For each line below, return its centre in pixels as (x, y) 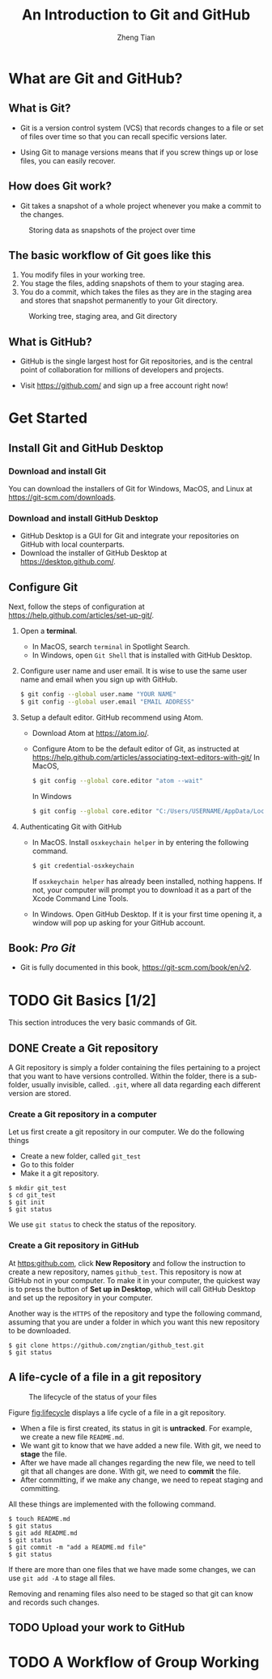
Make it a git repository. (59, 1173)
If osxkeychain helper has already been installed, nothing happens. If (147, 881)
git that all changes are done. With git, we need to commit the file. (130, 1471)
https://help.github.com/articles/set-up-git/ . (81, 615)
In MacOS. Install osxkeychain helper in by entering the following (140, 842)
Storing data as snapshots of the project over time (112, 230)
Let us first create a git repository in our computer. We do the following (126, 1132)
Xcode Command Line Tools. (80, 898)
